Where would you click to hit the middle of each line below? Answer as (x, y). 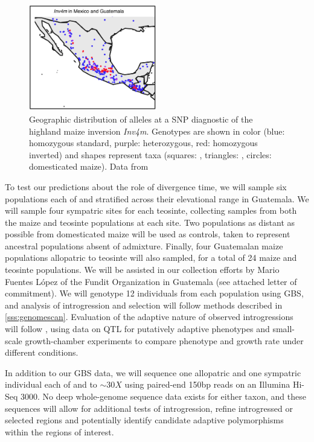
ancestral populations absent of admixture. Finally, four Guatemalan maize (144, 245)
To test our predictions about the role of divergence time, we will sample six (146, 186)
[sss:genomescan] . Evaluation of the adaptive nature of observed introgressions (149, 317)
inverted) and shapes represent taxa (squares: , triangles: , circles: (150, 154)
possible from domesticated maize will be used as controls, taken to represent (148, 234)
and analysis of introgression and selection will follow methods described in (144, 305)
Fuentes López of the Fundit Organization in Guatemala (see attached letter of (151, 281)
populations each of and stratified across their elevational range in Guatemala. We (157, 198)
